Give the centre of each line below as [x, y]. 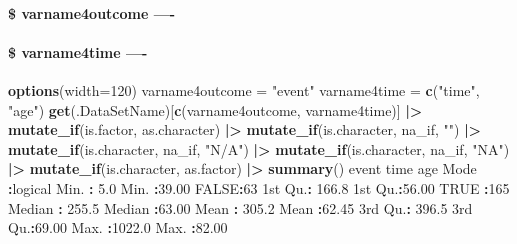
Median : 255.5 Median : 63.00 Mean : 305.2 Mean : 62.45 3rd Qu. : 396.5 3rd [240, 207]
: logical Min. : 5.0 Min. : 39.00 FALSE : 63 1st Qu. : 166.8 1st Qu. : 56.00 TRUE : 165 [259, 187]
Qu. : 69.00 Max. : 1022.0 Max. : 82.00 [118, 227]
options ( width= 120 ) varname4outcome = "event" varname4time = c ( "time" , [244, 89]
